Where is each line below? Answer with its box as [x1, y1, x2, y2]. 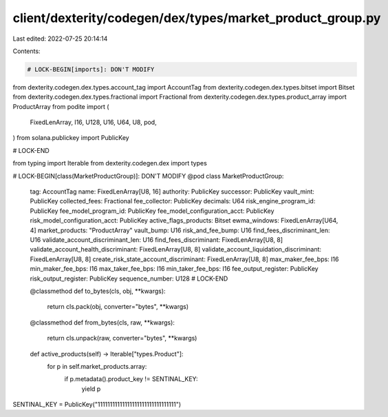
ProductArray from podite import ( [12, 102, 109, 110]
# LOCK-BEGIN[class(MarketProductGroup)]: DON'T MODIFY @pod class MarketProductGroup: [12, 172, 284, 180]
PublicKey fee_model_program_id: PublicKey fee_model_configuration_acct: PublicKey [30, 207, 274, 215]
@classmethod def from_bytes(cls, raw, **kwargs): [30, 318, 175, 327]
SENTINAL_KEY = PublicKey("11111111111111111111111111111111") [12, 400, 182, 409]
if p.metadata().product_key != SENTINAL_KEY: [64, 375, 199, 383]
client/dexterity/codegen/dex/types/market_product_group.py [12, 10, 381, 26]
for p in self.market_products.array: [47, 362, 147, 370]
